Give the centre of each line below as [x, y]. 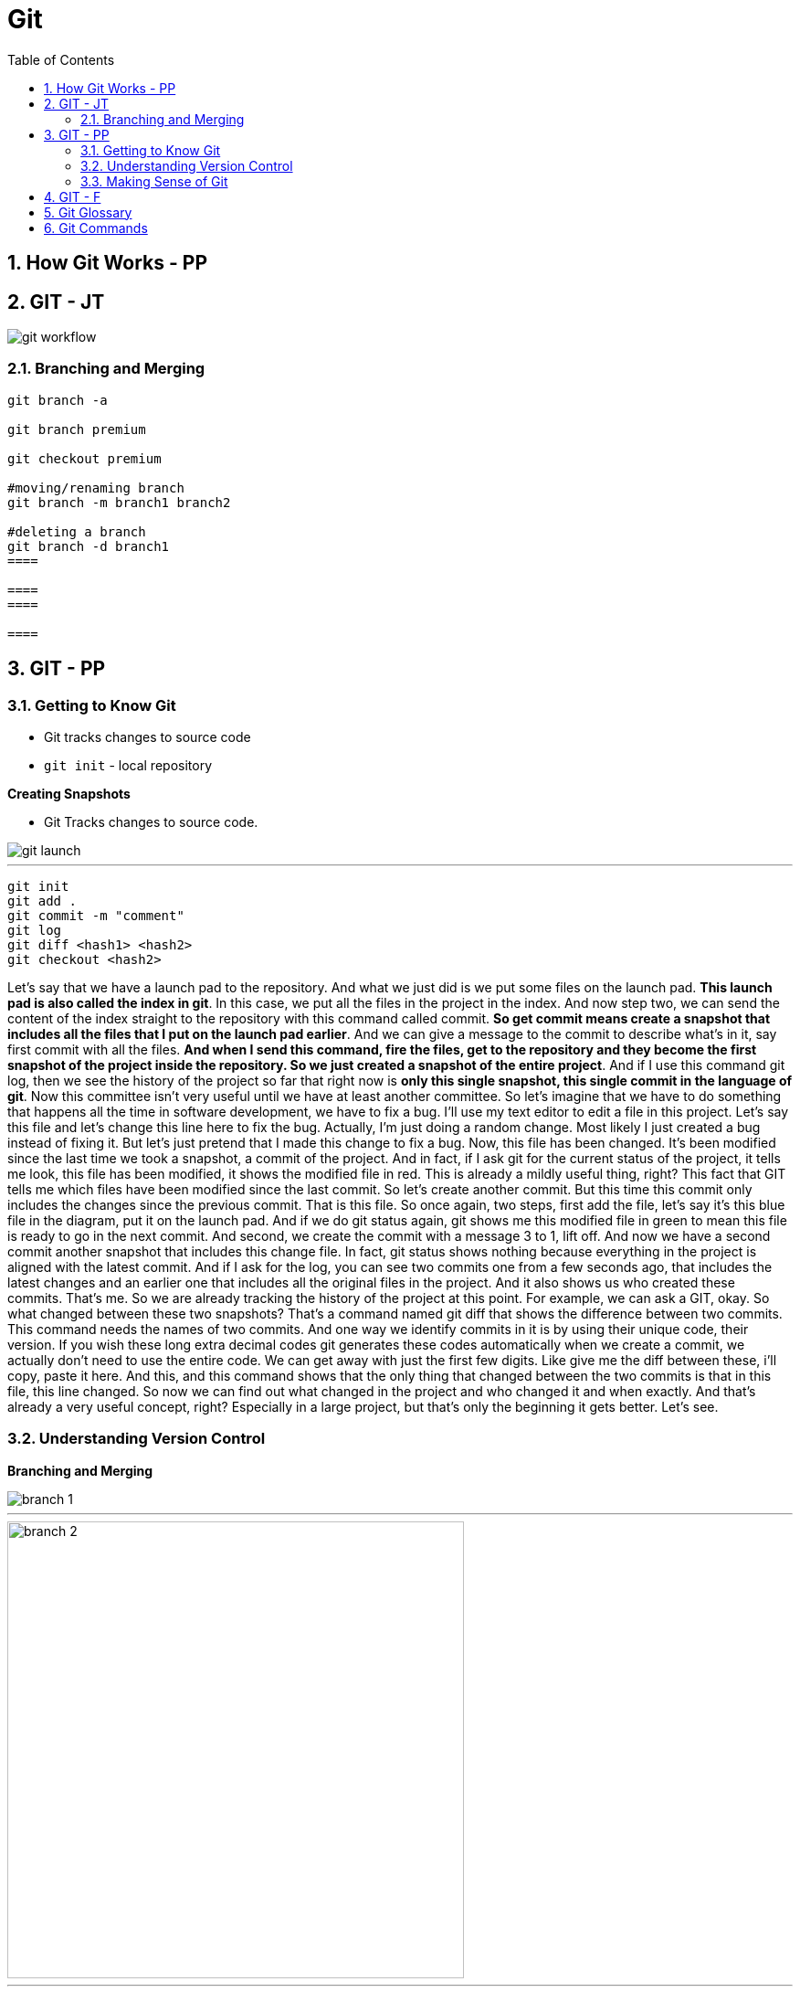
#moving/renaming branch [96, 487]
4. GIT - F [73, 196]
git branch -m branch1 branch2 [119, 502]
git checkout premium [84, 458]
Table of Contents [61, 59]
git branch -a [58, 400]
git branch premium [77, 429]
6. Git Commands [96, 228]
